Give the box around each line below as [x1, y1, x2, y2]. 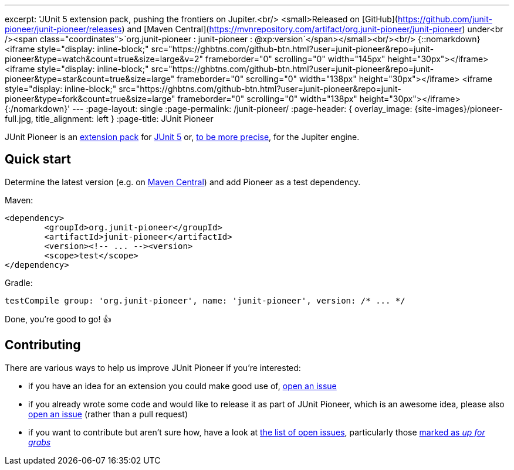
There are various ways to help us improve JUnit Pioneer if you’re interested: [5, 362, 301, 373]
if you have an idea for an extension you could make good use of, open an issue [28, 380, 337, 391]
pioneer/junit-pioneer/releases [5, 24, 122, 34]
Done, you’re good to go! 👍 [5, 314, 111, 324]
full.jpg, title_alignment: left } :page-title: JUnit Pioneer [5, 114, 214, 124]
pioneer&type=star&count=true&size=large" [5, 74, 175, 84]
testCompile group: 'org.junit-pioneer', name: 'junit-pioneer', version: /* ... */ [5, 295, 405, 305]
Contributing [5, 338, 81, 353]
